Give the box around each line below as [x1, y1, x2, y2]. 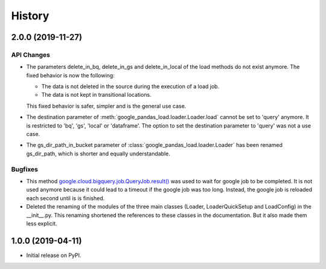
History [11, 9, 50, 22]
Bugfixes [11, 165, 39, 173]
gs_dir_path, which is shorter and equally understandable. [26, 150, 170, 157]
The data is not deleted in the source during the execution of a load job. [41, 83, 220, 90]
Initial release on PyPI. [26, 251, 81, 259]
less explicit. [26, 219, 57, 227]
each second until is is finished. [26, 194, 105, 202]
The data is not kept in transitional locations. [41, 91, 152, 99]
